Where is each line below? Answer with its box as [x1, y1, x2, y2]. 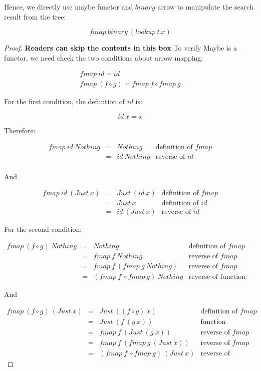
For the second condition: [4, 224, 82, 234]
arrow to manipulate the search [157, 2, 253, 12]
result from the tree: [4, 11, 66, 22]
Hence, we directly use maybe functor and [4, 2, 133, 12]
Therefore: [4, 125, 36, 136]
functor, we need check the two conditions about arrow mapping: [4, 52, 203, 63]
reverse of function [188, 273, 245, 281]
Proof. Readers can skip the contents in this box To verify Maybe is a [4, 43, 237, 53]
